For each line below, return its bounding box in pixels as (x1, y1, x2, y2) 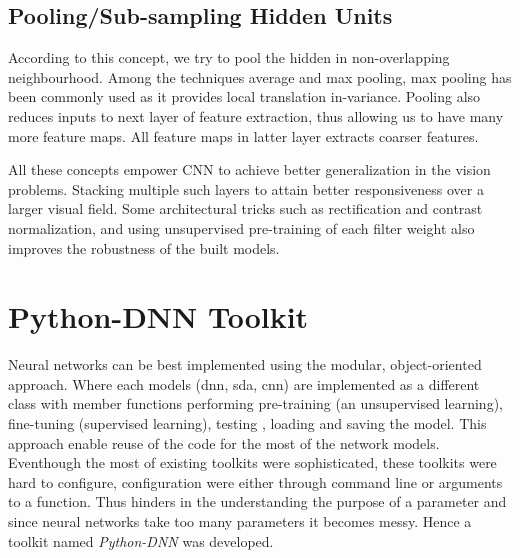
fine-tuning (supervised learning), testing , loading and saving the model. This (8, 413, 487, 434)
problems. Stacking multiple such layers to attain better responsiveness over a (8, 178, 484, 199)
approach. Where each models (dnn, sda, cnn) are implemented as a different (8, 373, 480, 394)
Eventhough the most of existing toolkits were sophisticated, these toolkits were (8, 452, 497, 473)
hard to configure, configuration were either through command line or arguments (8, 471, 503, 492)
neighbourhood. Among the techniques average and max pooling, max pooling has (8, 66, 512, 87)
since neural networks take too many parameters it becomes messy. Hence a (8, 511, 472, 532)
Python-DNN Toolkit (8, 296, 309, 337)
